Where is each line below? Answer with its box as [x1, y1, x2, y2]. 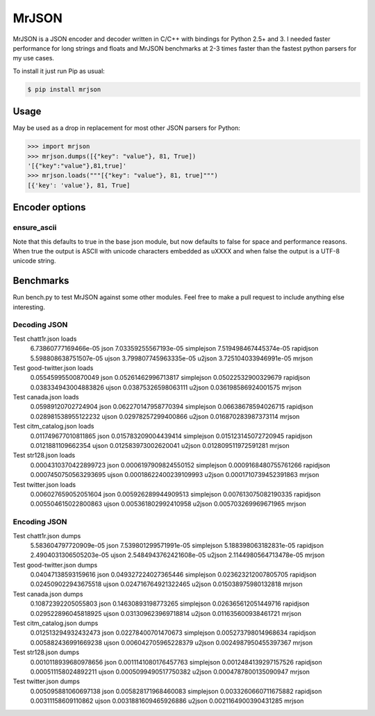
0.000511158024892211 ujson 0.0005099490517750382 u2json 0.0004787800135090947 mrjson [30, 667, 310, 676]
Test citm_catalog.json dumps [12, 619, 99, 628]
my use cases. [12, 54, 55, 63]
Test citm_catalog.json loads [12, 422, 94, 431]
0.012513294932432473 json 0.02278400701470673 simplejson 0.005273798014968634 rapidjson [30, 628, 316, 637]
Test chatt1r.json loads [12, 334, 77, 343]
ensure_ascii [12, 223, 57, 233]
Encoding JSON [12, 517, 67, 527]
